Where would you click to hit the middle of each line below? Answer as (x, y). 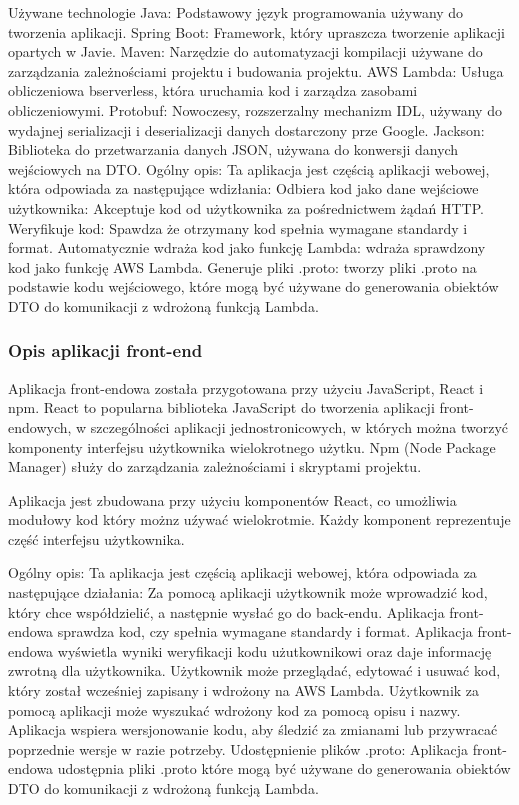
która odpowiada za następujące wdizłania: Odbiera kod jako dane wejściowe (243, 188)
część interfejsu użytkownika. (96, 538)
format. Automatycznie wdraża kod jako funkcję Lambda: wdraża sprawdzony (247, 247)
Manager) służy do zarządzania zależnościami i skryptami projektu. (215, 466)
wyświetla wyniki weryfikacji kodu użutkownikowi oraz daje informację (274, 650)
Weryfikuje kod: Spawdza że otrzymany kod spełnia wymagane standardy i (238, 227)
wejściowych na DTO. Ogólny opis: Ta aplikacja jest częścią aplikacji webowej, (249, 168)
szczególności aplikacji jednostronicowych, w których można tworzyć (299, 426)
